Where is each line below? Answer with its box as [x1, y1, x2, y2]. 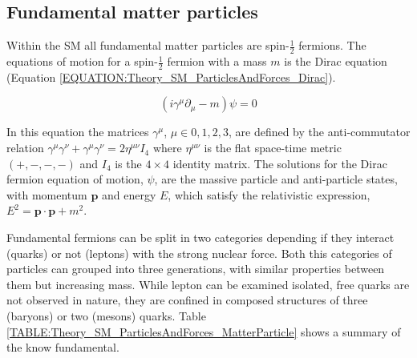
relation [6, 139, 44, 156]
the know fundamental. [6, 339, 119, 356]
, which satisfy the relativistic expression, [168, 186, 370, 203]
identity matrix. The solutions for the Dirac [172, 155, 387, 171]
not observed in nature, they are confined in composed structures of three [6, 292, 368, 308]
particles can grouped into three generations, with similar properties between [6, 260, 385, 277]
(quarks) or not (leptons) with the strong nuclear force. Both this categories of [6, 244, 392, 261]
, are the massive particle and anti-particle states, [154, 171, 398, 187]
